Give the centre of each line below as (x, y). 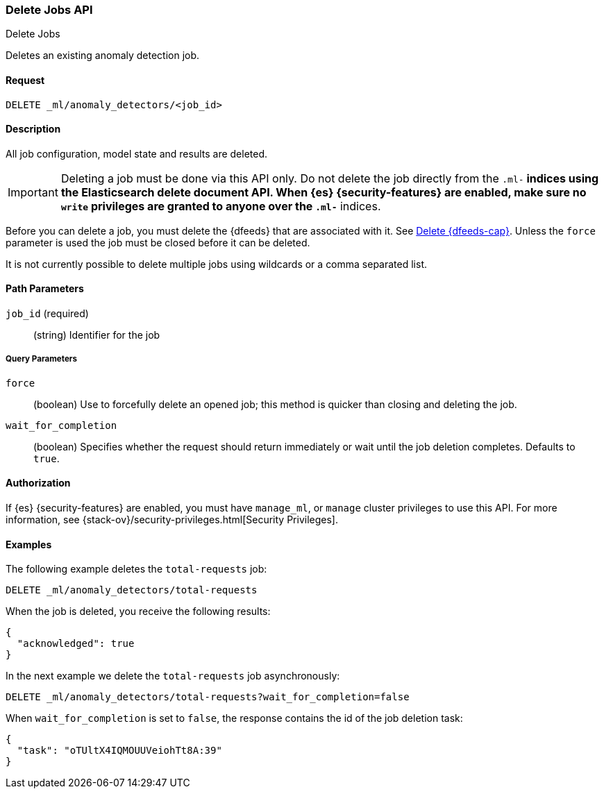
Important (33, 192)
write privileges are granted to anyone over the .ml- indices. (221, 206)
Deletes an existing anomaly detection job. (103, 56)
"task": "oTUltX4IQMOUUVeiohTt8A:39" (119, 751)
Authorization (38, 483)
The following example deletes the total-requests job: (136, 569)
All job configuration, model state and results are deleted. (137, 153)
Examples (29, 544)
